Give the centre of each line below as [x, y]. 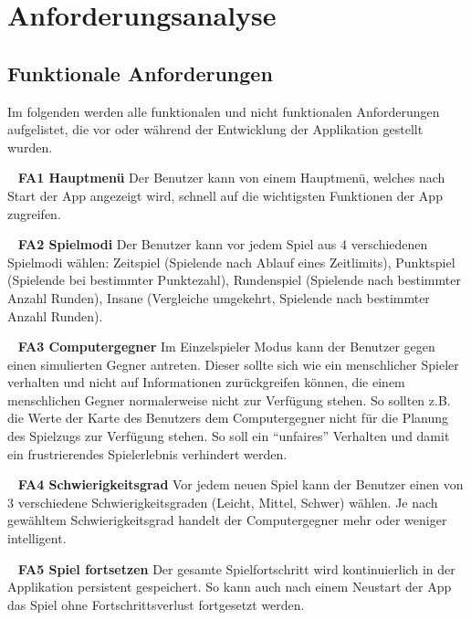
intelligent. [37, 538]
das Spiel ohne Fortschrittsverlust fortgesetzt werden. [156, 604]
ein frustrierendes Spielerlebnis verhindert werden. [147, 453]
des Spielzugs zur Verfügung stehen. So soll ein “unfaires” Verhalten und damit [229, 436]
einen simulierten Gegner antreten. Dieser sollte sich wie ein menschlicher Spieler [233, 364]
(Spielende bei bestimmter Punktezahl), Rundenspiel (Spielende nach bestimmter [234, 280]
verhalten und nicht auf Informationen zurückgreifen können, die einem [206, 382]
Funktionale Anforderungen [140, 73]
